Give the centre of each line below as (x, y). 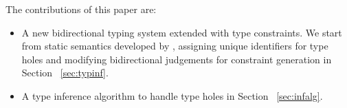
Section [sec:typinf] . (65, 73)
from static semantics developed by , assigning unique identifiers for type (175, 46)
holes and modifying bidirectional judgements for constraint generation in (177, 59)
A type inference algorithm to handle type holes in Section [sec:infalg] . (172, 95)
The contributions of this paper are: (81, 9)
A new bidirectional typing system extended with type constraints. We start (182, 32)
